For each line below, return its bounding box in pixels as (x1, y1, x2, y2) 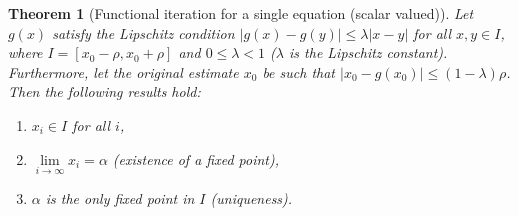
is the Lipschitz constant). (289, 42, 448, 63)
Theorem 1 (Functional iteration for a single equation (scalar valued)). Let (8, 3, 474, 23)
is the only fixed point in (45, 187, 195, 208)
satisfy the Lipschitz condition (52, 22, 235, 43)
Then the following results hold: (8, 81, 201, 102)
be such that (262, 61, 336, 82)
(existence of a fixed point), (112, 148, 280, 169)
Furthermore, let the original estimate (8, 61, 239, 82)
